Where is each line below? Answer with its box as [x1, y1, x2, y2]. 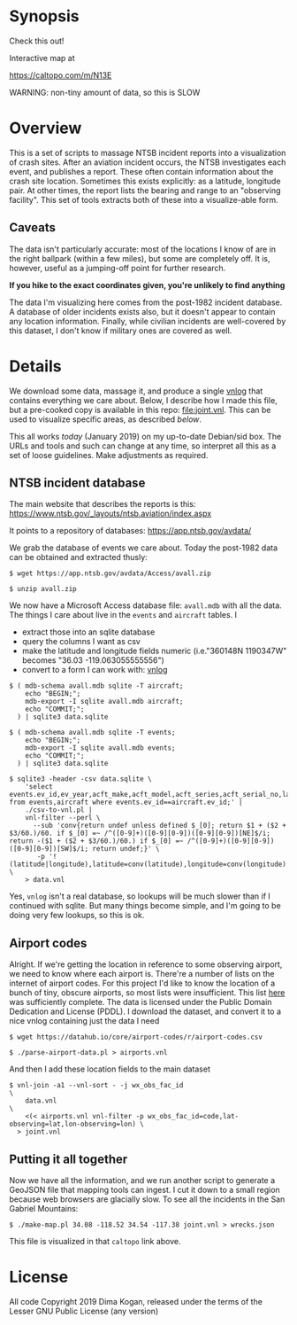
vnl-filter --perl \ [25, 814, 101, 822]
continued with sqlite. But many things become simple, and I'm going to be [9, 900, 281, 911]
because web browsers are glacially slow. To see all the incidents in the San [9, 1194, 286, 1204]
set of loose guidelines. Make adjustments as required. [9, 449, 209, 460]
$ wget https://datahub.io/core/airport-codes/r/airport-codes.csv [9, 1033, 263, 1042]
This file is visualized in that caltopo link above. [9, 1236, 181, 1247]
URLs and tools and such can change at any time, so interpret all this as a [9, 440, 277, 451]
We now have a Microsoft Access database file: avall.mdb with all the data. [9, 600, 283, 611]
